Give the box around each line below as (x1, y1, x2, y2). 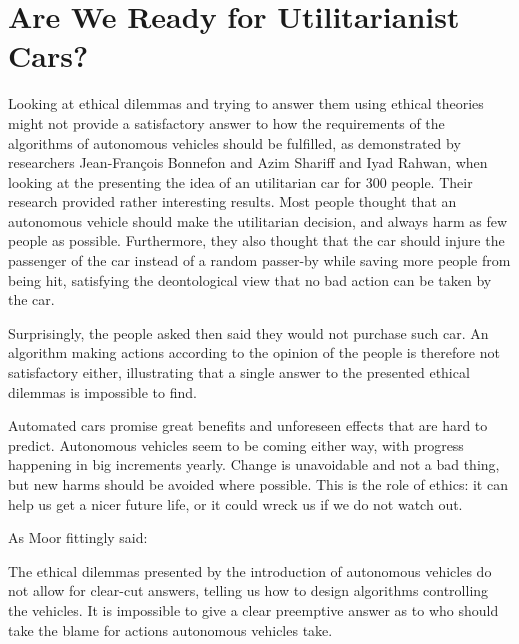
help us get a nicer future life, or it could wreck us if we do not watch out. (8, 493, 463, 514)
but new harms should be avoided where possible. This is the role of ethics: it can (8, 474, 508, 494)
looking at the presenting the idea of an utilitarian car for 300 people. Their (8, 171, 473, 192)
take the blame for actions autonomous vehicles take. (8, 619, 333, 640)
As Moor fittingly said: (8, 527, 148, 548)
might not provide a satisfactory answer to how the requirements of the (8, 112, 445, 133)
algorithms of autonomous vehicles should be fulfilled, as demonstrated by (8, 132, 461, 153)
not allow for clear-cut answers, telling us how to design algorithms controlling (8, 580, 489, 601)
